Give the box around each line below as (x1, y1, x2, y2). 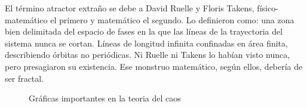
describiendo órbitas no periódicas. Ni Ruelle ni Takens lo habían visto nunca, (5, 48, 290, 61)
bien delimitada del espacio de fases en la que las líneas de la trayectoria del (5, 25, 283, 38)
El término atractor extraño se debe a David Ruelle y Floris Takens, (5, 2, 254, 14)
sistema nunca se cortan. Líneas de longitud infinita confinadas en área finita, (5, 36, 288, 49)
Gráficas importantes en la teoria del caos (29, 92, 181, 104)
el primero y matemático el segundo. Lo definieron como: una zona (50, 13, 294, 26)
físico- (257, 2, 278, 14)
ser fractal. (5, 72, 44, 84)
